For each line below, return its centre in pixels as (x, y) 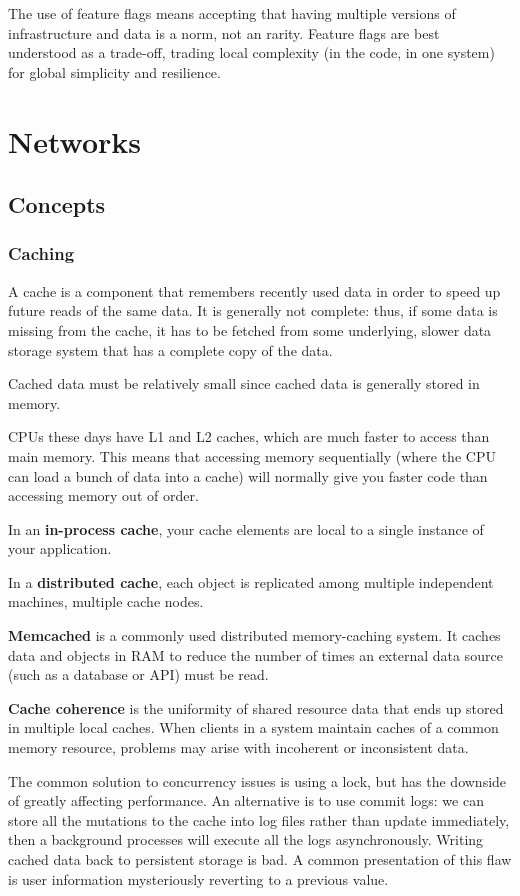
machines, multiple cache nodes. (106, 601)
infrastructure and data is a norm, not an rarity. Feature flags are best (224, 32)
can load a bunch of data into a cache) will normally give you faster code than (248, 475)
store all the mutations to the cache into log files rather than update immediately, (259, 819)
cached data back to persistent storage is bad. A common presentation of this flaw (260, 859)
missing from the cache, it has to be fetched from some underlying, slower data (250, 329)
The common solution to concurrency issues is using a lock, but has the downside (257, 780)
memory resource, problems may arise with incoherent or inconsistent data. (238, 747)
